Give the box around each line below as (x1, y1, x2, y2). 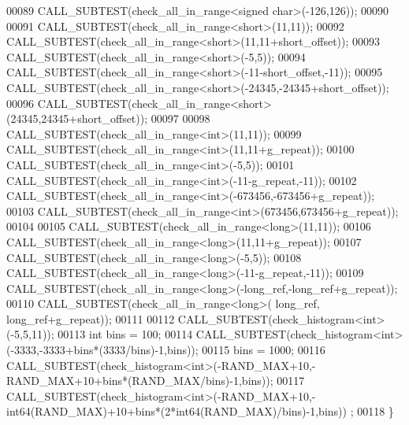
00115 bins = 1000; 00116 (202, 342, 325, 358)
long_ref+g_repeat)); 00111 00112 (6, 310, 175, 327)
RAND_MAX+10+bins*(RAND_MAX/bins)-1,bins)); (6, 372, 273, 389)
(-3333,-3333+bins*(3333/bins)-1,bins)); (6, 342, 199, 358)
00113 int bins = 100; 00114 (58, 326, 193, 342)
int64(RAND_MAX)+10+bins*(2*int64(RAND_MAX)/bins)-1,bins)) (6, 403, 347, 419)
